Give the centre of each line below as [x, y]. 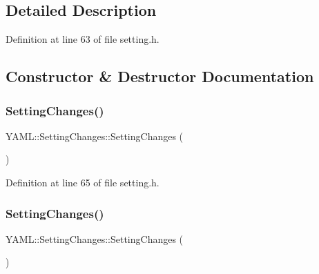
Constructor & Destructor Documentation [160, 76]
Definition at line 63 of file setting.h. [83, 39]
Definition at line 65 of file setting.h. [83, 182]
